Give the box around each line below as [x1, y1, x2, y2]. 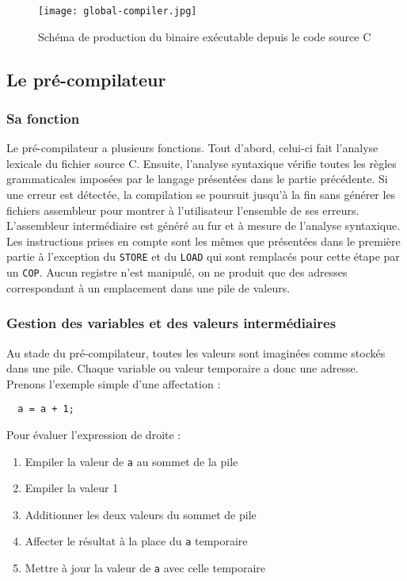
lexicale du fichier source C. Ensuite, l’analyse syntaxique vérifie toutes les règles [6, 155, 397, 171]
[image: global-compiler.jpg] [38, 6, 197, 17]
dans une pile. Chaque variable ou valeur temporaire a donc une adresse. [6, 360, 359, 377]
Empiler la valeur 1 [25, 480, 119, 496]
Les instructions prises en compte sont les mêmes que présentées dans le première [6, 232, 401, 249]
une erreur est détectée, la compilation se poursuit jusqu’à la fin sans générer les [6, 186, 396, 203]
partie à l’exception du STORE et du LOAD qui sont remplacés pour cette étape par [6, 248, 400, 265]
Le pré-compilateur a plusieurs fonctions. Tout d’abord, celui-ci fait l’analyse [6, 140, 378, 156]
